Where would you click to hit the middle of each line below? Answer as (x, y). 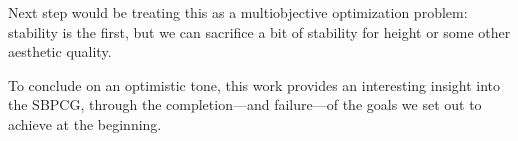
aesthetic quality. (60, 51)
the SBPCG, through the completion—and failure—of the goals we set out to (245, 104)
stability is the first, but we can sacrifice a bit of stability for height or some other (259, 31)
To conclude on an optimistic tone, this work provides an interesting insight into (254, 84)
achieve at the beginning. (85, 123)
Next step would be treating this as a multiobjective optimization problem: (238, 12)
